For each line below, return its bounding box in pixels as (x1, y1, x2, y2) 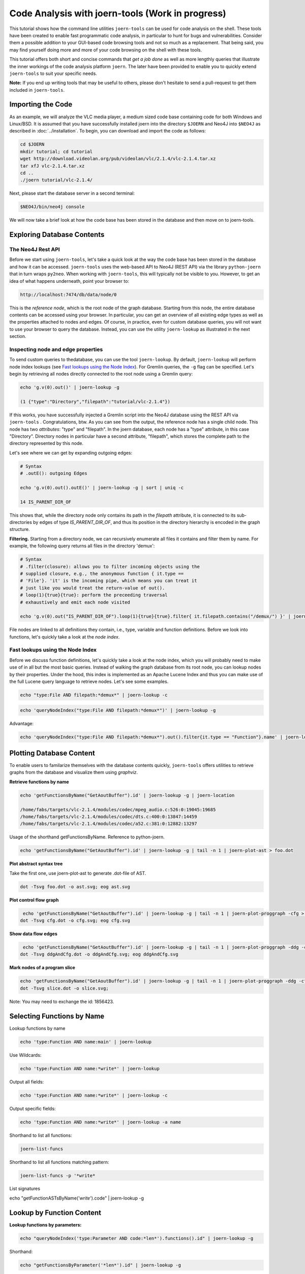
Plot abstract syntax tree (9, 861, 63, 867)
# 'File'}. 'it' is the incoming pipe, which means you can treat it (20, 578, 197, 583)
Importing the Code (9, 100, 73, 109)
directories (9, 519, 33, 525)
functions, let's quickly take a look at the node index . (9, 633, 120, 640)
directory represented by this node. (9, 440, 84, 446)
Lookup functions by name (9, 1025, 66, 1031)
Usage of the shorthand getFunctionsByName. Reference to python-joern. (9, 834, 165, 840)
